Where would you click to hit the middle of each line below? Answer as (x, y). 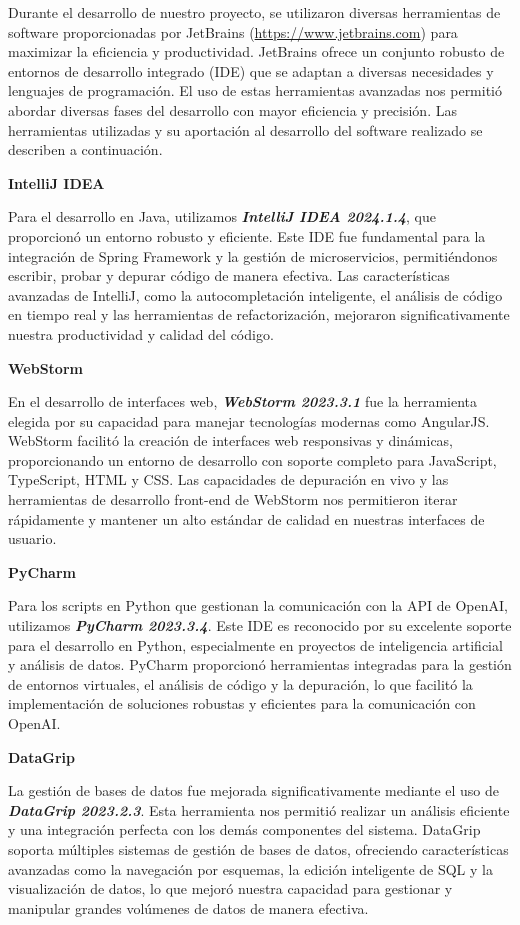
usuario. (32, 538)
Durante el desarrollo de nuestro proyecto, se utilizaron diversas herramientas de (254, 12)
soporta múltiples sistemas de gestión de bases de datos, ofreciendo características (258, 848)
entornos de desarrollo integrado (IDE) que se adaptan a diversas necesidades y (251, 70)
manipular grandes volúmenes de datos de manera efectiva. (188, 907)
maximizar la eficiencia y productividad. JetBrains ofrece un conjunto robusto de (256, 51)
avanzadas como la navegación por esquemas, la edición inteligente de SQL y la (250, 868)
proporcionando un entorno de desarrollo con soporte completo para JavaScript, (252, 459)
